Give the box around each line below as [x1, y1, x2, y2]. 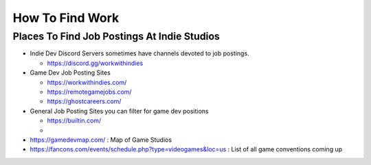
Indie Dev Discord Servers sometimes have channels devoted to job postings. [30, 49, 250, 58]
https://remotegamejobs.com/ [47, 88, 132, 96]
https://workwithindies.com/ [47, 78, 127, 86]
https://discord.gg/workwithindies [47, 59, 144, 67]
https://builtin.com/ [47, 116, 102, 125]
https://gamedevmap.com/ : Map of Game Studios [30, 136, 172, 144]
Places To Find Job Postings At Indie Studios [12, 30, 220, 42]
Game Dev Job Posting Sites [30, 68, 111, 77]
